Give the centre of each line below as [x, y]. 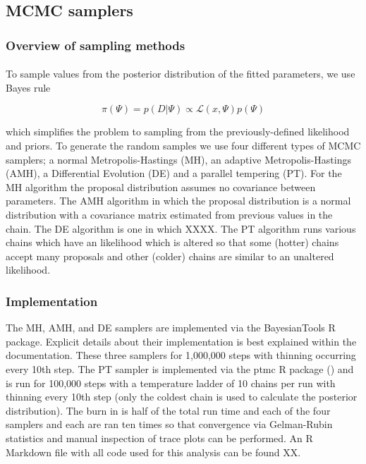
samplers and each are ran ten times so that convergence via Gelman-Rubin [169, 424]
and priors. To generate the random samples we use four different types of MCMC [183, 145]
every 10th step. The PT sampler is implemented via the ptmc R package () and [180, 368]
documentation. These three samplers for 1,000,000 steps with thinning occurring [181, 355]
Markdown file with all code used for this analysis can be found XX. [153, 452]
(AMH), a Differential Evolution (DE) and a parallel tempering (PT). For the [174, 173]
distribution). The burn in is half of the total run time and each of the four [168, 410]
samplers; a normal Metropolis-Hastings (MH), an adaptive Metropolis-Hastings [179, 159]
